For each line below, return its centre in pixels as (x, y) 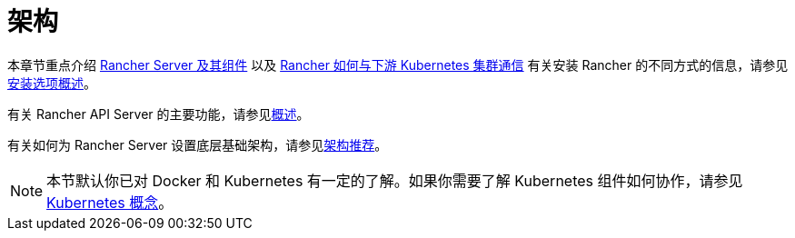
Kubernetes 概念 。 (110, 202)
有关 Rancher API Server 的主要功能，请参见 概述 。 (159, 114)
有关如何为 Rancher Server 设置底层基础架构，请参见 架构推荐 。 (198, 144)
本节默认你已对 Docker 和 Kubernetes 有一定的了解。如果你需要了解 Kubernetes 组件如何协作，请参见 (395, 180)
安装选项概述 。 (52, 83)
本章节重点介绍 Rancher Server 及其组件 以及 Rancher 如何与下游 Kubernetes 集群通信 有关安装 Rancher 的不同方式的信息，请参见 (398, 64)
